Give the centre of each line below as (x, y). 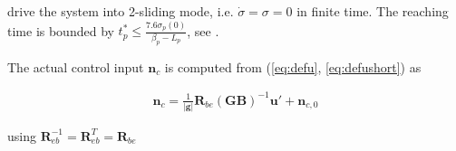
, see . (203, 30)
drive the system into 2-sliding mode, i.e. (121, 11)
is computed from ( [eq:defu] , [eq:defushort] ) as (293, 66)
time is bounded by (61, 30)
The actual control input (76, 66)
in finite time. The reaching (373, 11)
